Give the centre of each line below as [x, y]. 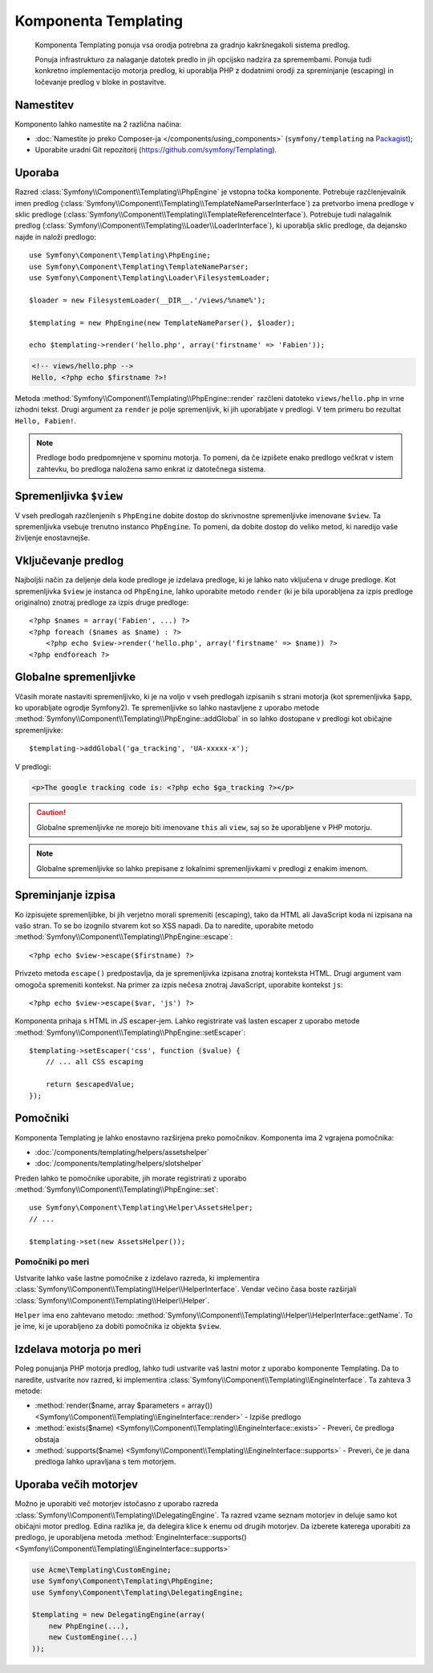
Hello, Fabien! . [46, 420]
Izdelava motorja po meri [78, 1349]
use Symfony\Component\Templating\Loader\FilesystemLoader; [150, 278]
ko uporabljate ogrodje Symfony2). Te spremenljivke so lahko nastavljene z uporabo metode [167, 707]
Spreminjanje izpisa [65, 895]
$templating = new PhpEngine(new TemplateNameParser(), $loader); [162, 322]
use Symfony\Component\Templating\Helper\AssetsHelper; [141, 1208]
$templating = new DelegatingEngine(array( [119, 1615]
